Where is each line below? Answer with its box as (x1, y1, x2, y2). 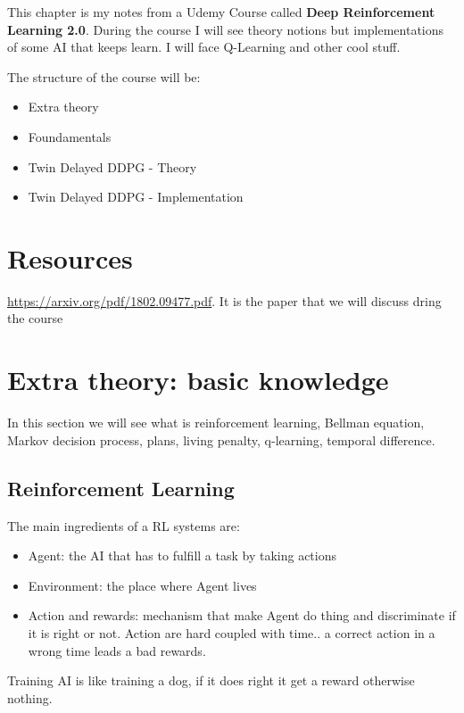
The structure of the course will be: (7, 67, 201, 86)
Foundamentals (28, 127, 112, 145)
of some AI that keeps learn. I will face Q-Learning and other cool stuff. (7, 37, 401, 56)
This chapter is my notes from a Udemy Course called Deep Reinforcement (7, 3, 435, 21)
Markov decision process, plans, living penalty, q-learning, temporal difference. (7, 430, 435, 449)
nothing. (7, 688, 53, 707)
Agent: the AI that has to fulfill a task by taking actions (28, 546, 336, 565)
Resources (7, 239, 133, 276)
